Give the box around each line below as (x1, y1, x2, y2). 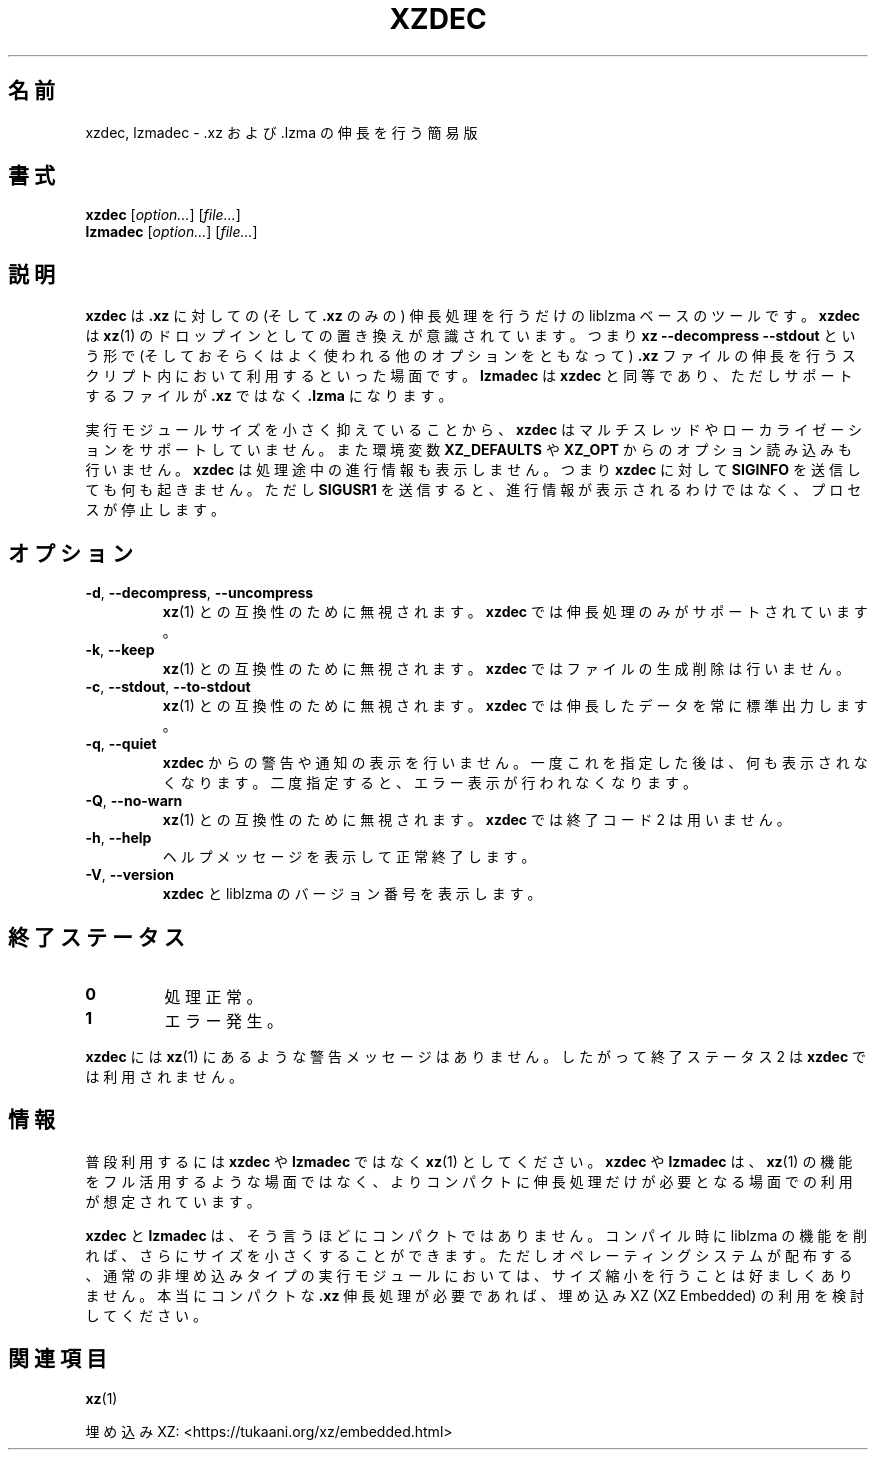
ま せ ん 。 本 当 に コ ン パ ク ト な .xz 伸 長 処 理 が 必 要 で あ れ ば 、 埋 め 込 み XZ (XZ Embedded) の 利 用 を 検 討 (85, 1286, 865, 1304)
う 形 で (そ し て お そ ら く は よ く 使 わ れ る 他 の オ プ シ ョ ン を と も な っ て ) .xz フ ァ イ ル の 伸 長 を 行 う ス (85, 347, 856, 365)
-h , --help (85, 829, 152, 847)
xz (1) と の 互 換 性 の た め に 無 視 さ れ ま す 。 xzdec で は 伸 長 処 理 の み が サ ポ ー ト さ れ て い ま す (162, 603, 868, 621)
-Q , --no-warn (85, 792, 183, 810)
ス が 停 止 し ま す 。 (85, 501, 225, 519)
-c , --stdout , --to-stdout (85, 678, 251, 696)
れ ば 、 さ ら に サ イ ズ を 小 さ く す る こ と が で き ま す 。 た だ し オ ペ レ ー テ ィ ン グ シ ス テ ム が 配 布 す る (85, 1246, 853, 1264)
